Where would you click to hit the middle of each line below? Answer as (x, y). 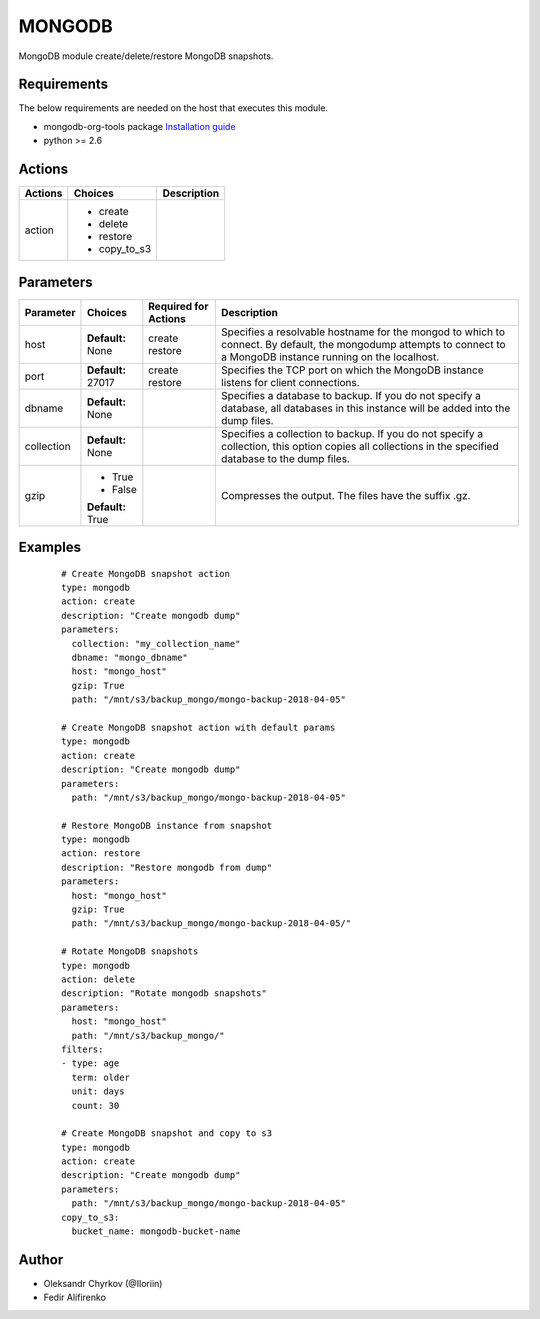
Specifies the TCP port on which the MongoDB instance (352, 370)
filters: (82, 1049)
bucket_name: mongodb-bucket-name (156, 1231)
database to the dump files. (285, 458)
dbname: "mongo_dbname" (130, 658)
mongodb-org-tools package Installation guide (139, 126)
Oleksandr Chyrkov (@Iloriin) (103, 1283)
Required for (178, 306)
